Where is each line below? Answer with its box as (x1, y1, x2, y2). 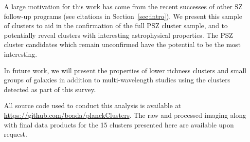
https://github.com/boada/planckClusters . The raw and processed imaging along (4, 110, 246, 120)
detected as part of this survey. (4, 84, 96, 94)
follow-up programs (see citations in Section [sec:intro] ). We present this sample (4, 11, 242, 21)
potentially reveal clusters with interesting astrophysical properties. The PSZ (4, 30, 233, 40)
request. (4, 129, 27, 139)
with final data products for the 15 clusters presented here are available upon (4, 119, 234, 129)
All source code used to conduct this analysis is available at (4, 100, 181, 110)
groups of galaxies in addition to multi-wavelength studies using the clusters (4, 75, 231, 85)
